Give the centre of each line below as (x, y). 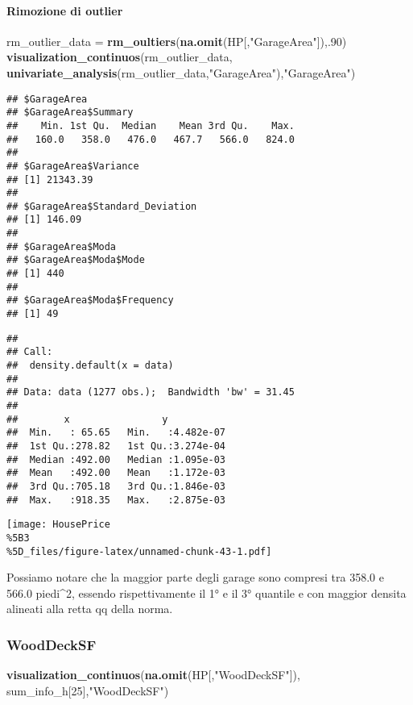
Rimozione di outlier (65, 10)
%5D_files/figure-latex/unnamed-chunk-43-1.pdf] (139, 551)
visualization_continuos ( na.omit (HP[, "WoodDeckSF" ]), (153, 675)
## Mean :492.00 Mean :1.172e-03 (116, 473)
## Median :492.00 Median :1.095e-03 (116, 459)
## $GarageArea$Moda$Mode (76, 260)
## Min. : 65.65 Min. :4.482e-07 (116, 433)
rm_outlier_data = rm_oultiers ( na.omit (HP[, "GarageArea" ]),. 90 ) (177, 41)
